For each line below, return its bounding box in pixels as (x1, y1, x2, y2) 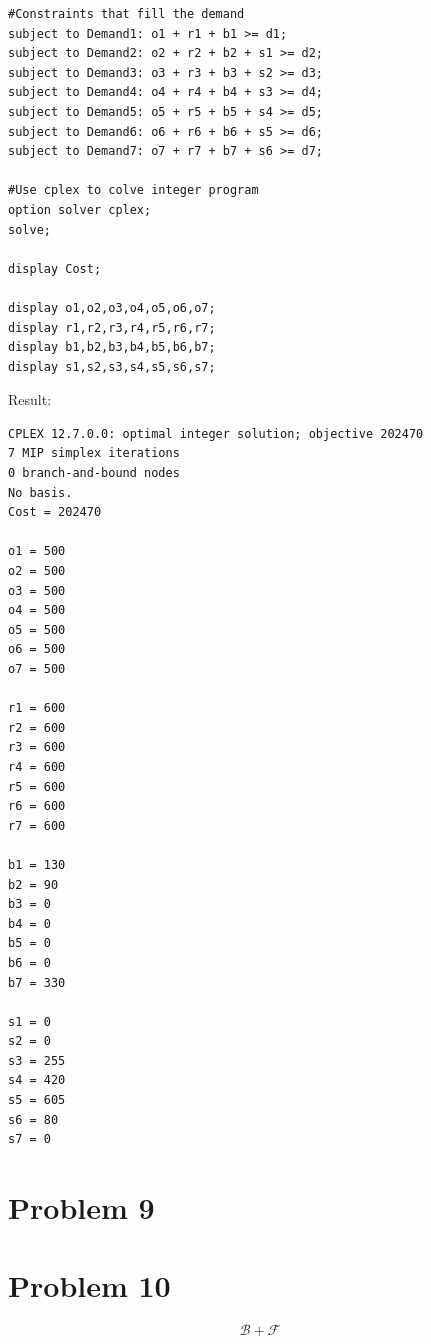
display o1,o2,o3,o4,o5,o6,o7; (8, 300, 216, 315)
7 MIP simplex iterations (8, 446, 180, 461)
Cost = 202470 (8, 505, 102, 520)
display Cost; (8, 261, 102, 276)
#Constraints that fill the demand (8, 7, 245, 21)
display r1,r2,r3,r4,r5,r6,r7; (8, 320, 216, 335)
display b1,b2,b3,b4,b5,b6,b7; (8, 340, 216, 355)
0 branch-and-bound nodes (8, 466, 180, 481)
